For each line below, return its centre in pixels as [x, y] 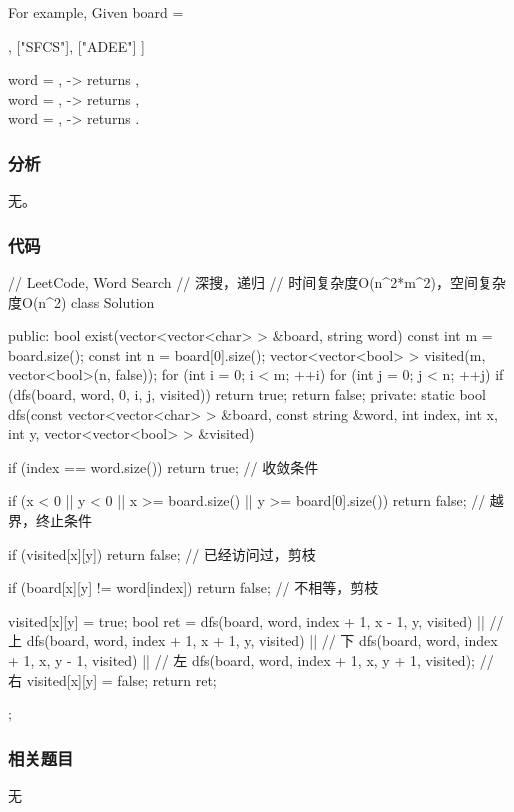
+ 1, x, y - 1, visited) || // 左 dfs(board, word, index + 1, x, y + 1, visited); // [251, 659]
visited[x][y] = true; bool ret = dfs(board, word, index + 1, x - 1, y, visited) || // [256, 620]
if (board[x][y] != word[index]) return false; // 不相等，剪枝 [193, 587]
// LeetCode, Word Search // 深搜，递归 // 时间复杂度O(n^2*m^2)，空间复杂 [257, 282]
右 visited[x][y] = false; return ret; [112, 679]
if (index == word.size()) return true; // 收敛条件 [163, 466]
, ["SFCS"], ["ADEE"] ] [76, 45]
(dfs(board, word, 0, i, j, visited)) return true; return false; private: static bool [247, 393]
